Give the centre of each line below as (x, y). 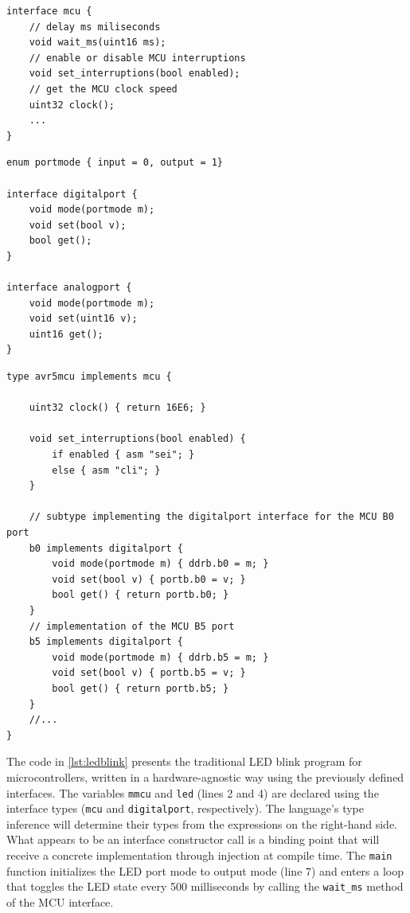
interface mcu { (49, 11)
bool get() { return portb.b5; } (141, 688)
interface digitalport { (72, 194)
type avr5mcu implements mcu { (89, 377)
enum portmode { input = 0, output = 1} (115, 163)
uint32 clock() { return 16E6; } (117, 408)
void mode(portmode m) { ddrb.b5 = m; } (160, 657)
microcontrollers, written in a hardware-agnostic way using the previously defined (205, 776)
